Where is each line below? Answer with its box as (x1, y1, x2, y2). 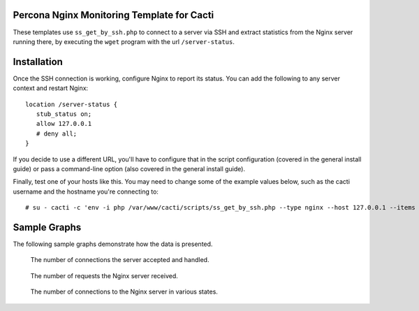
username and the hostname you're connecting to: (13, 187, 159, 196)
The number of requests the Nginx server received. (30, 271, 178, 280)
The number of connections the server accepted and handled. (30, 256, 209, 264)
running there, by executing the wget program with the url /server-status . (13, 37, 235, 45)
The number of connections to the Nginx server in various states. (30, 287, 218, 296)
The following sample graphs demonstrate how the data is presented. (13, 240, 213, 248)
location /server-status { (25, 100, 118, 108)
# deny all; (36, 129, 78, 138)
